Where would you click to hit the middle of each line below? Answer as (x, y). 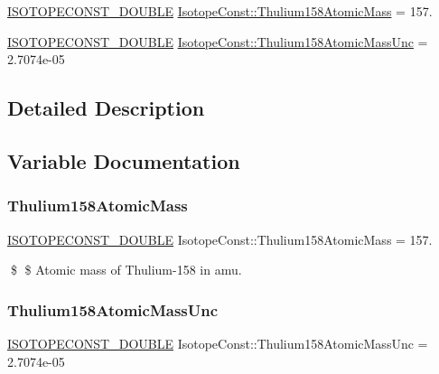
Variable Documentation (124, 160)
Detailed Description (106, 108)
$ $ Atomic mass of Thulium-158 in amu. (126, 270)
